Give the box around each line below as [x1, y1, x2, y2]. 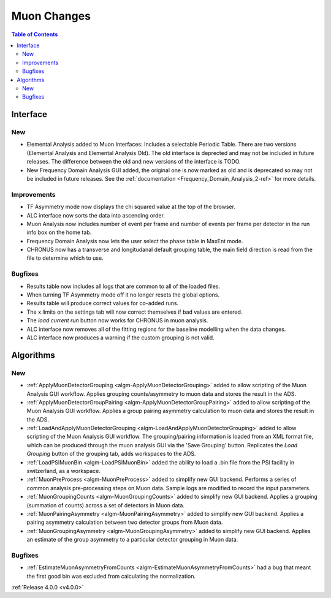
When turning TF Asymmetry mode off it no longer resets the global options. [26, 291, 220, 298]
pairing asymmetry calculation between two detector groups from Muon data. [26, 518, 223, 526]
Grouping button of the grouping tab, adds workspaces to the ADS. [26, 450, 196, 458]
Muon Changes [11, 9, 91, 23]
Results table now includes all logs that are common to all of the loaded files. [26, 282, 221, 290]
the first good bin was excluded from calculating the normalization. [26, 572, 196, 580]
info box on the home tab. [26, 229, 92, 236]
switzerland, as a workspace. [26, 467, 101, 475]
